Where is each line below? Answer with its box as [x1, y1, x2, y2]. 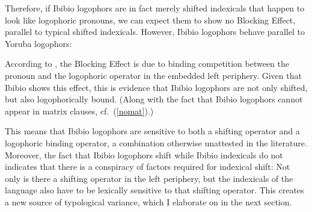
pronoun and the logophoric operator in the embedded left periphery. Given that [5, 69, 302, 81]
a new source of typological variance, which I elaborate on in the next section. [5, 195, 292, 208]
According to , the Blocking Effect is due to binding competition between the [5, 57, 289, 70]
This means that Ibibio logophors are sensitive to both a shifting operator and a [5, 125, 300, 137]
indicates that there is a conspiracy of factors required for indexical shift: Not [5, 160, 290, 173]
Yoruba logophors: [5, 37, 72, 49]
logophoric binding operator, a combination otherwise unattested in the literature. [5, 136, 307, 149]
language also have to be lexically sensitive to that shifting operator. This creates [5, 184, 304, 196]
